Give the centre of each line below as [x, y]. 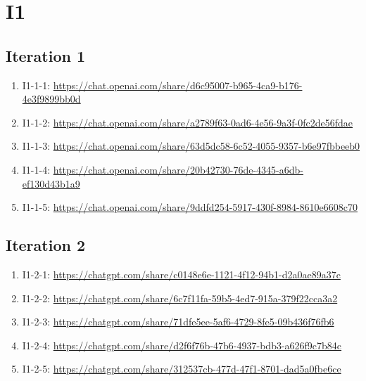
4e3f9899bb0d [51, 99]
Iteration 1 [46, 55]
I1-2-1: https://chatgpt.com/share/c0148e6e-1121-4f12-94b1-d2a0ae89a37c [181, 274]
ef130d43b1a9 [51, 183]
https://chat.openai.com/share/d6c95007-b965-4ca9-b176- [178, 85]
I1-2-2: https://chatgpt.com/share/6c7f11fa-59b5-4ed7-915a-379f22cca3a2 [180, 298]
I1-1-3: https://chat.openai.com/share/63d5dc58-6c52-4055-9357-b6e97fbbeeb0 [191, 146]
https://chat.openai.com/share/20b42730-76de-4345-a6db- [178, 169]
